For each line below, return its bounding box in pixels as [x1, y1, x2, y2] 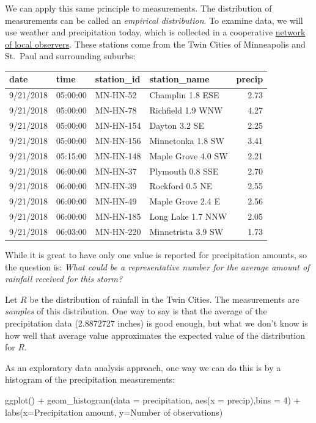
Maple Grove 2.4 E [149, 195, 220, 208]
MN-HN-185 [95, 210, 141, 223]
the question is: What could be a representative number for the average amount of [5, 260, 310, 273]
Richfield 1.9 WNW [149, 104, 223, 117]
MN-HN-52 [95, 89, 137, 101]
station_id [95, 73, 141, 85]
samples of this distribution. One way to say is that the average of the [5, 305, 267, 317]
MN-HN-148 [95, 149, 141, 162]
